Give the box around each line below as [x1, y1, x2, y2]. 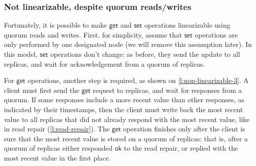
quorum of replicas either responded [4, 143, 113, 153]
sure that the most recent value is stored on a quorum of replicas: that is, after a [4, 133, 248, 143]
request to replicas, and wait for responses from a [93, 84, 242, 95]
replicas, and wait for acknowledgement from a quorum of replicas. [4, 58, 205, 69]
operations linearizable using [144, 20, 230, 30]
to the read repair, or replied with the [124, 143, 238, 153]
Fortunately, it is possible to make [4, 20, 107, 30]
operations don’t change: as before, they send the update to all [50, 49, 240, 59]
